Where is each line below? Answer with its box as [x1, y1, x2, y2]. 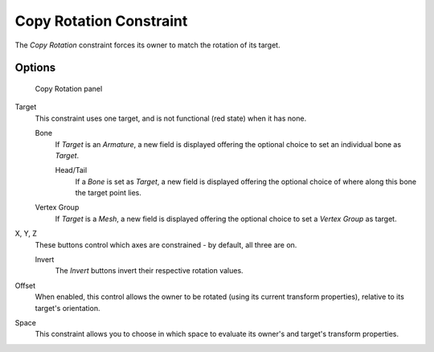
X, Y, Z [14, 229, 38, 239]
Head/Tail [55, 166, 88, 175]
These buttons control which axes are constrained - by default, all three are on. [35, 239, 297, 249]
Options [14, 61, 56, 75]
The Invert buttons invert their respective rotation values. [55, 266, 244, 276]
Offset [14, 280, 36, 290]
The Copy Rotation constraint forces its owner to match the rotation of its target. [14, 40, 280, 50]
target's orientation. [35, 303, 100, 313]
